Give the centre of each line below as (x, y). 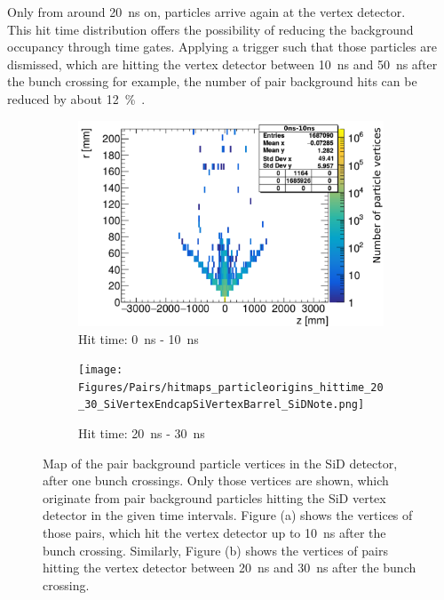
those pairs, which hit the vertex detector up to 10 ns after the (214, 533)
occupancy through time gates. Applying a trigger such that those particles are (222, 47)
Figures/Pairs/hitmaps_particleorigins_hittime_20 (231, 387)
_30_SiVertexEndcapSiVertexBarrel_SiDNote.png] (222, 405)
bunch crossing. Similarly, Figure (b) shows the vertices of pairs (215, 550)
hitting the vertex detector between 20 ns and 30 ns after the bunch (230, 568)
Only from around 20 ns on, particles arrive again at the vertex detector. (206, 12)
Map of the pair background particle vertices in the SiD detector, (220, 463)
